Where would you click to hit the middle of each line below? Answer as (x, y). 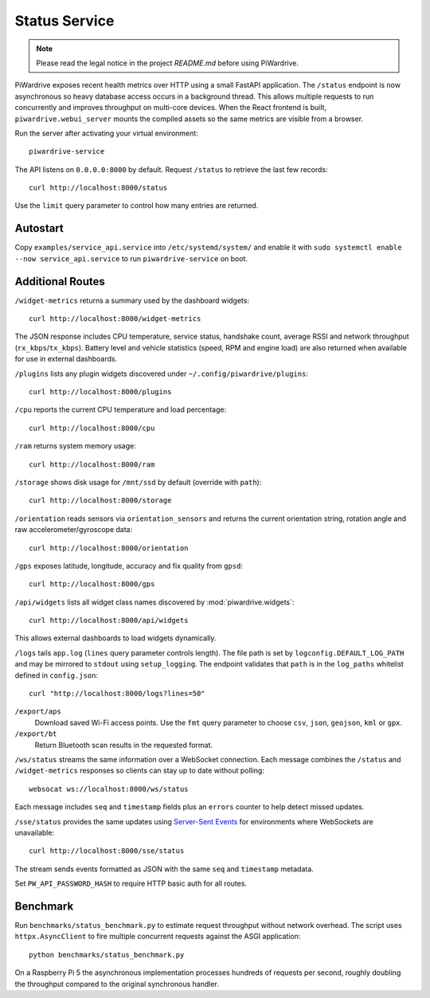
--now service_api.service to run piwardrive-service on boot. (131, 258)
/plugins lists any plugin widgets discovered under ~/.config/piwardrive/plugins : (161, 374)
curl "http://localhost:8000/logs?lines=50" (117, 694)
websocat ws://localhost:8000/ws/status (109, 789)
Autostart (39, 228)
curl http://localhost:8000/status (98, 188)
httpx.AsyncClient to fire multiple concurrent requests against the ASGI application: (158, 937)
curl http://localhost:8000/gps (92, 584)
